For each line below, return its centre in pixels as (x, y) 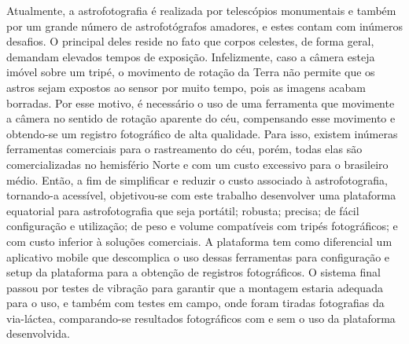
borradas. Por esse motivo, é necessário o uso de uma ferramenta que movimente (201, 102)
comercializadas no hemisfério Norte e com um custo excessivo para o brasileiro (197, 164)
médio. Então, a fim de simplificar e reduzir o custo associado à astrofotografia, (197, 179)
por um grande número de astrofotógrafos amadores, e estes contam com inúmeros (204, 26)
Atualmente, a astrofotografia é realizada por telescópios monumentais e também (201, 10)
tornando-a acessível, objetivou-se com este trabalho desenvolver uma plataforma (201, 195)
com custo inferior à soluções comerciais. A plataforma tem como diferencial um (199, 241)
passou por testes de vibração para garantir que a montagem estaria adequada (195, 287)
